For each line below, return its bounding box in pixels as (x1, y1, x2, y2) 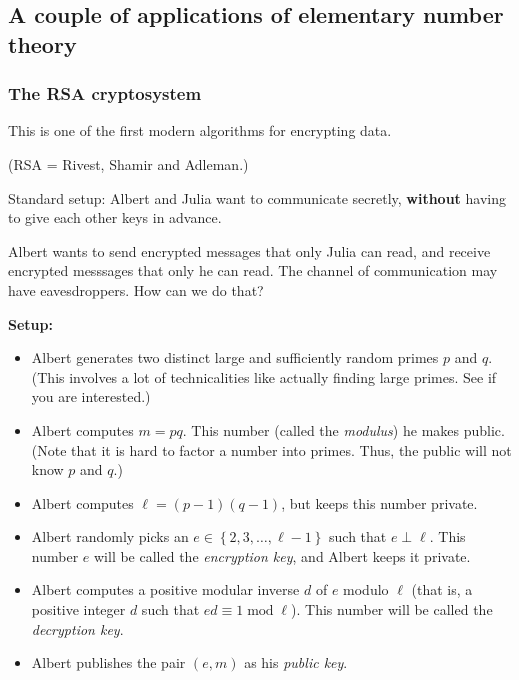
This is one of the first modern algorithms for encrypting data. (8, 120, 392, 141)
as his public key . (244, 652, 348, 673)
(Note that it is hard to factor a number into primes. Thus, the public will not (31, 439, 512, 460)
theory (8, 28, 77, 59)
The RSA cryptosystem (8, 81, 202, 106)
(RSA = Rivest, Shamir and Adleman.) (8, 153, 249, 174)
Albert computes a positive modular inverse (31, 579, 300, 600)
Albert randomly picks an (31, 526, 189, 547)
